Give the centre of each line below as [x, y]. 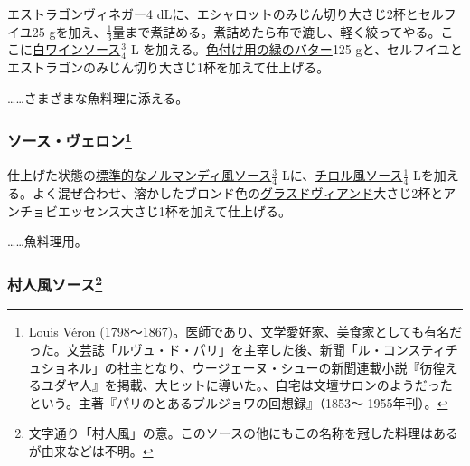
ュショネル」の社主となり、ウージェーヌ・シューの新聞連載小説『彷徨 [237, 367]
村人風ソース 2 [55, 283]
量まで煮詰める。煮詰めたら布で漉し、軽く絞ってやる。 [277, 31]
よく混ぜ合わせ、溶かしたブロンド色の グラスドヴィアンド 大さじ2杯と [238, 192]
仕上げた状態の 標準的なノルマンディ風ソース [140, 175]
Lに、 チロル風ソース [342, 175]
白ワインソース [77, 49]
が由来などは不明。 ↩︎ [91, 450]
